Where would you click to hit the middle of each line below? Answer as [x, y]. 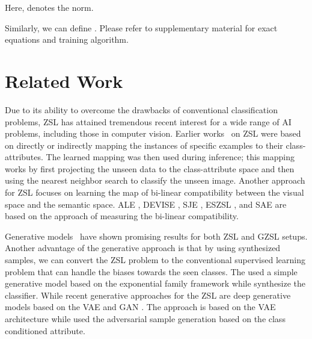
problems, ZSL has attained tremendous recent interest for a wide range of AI [148, 121]
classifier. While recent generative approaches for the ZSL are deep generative [148, 295]
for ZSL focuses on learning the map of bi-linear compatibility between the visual [154, 192]
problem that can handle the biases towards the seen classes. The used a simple [151, 271]
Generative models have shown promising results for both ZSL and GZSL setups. [156, 236]
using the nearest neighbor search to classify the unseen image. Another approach [155, 180]
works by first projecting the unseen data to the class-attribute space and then [150, 168]
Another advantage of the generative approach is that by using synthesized [143, 248]
